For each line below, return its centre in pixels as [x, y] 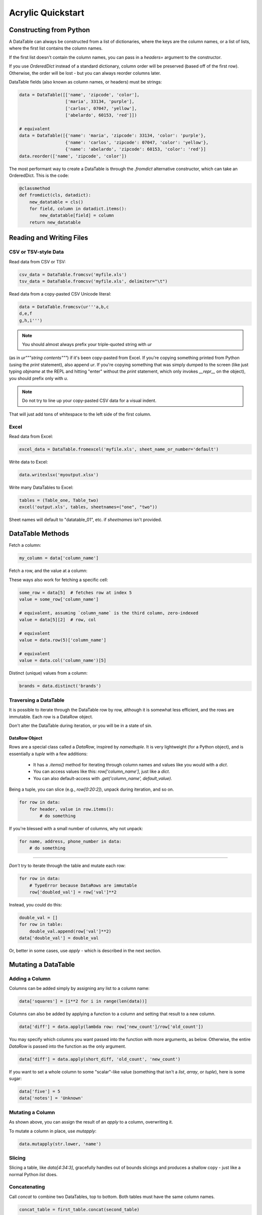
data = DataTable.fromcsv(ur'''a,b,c [64, 307]
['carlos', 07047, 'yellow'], [101, 108]
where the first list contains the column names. [56, 48]
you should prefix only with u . [39, 378]
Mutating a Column [32, 1112]
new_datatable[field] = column [77, 216]
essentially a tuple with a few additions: [48, 754]
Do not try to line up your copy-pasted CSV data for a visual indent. [89, 400]
